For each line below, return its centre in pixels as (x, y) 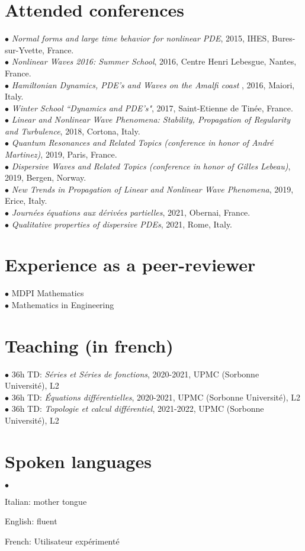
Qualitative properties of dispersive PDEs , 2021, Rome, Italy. (122, 224)
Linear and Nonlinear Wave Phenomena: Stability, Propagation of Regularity (151, 119)
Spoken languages (78, 461)
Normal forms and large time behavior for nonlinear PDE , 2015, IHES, (140, 38)
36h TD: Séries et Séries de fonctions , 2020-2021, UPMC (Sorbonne (135, 374)
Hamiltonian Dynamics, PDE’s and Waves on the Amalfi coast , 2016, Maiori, (153, 84)
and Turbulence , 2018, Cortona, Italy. (73, 131)
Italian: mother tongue (46, 501)
